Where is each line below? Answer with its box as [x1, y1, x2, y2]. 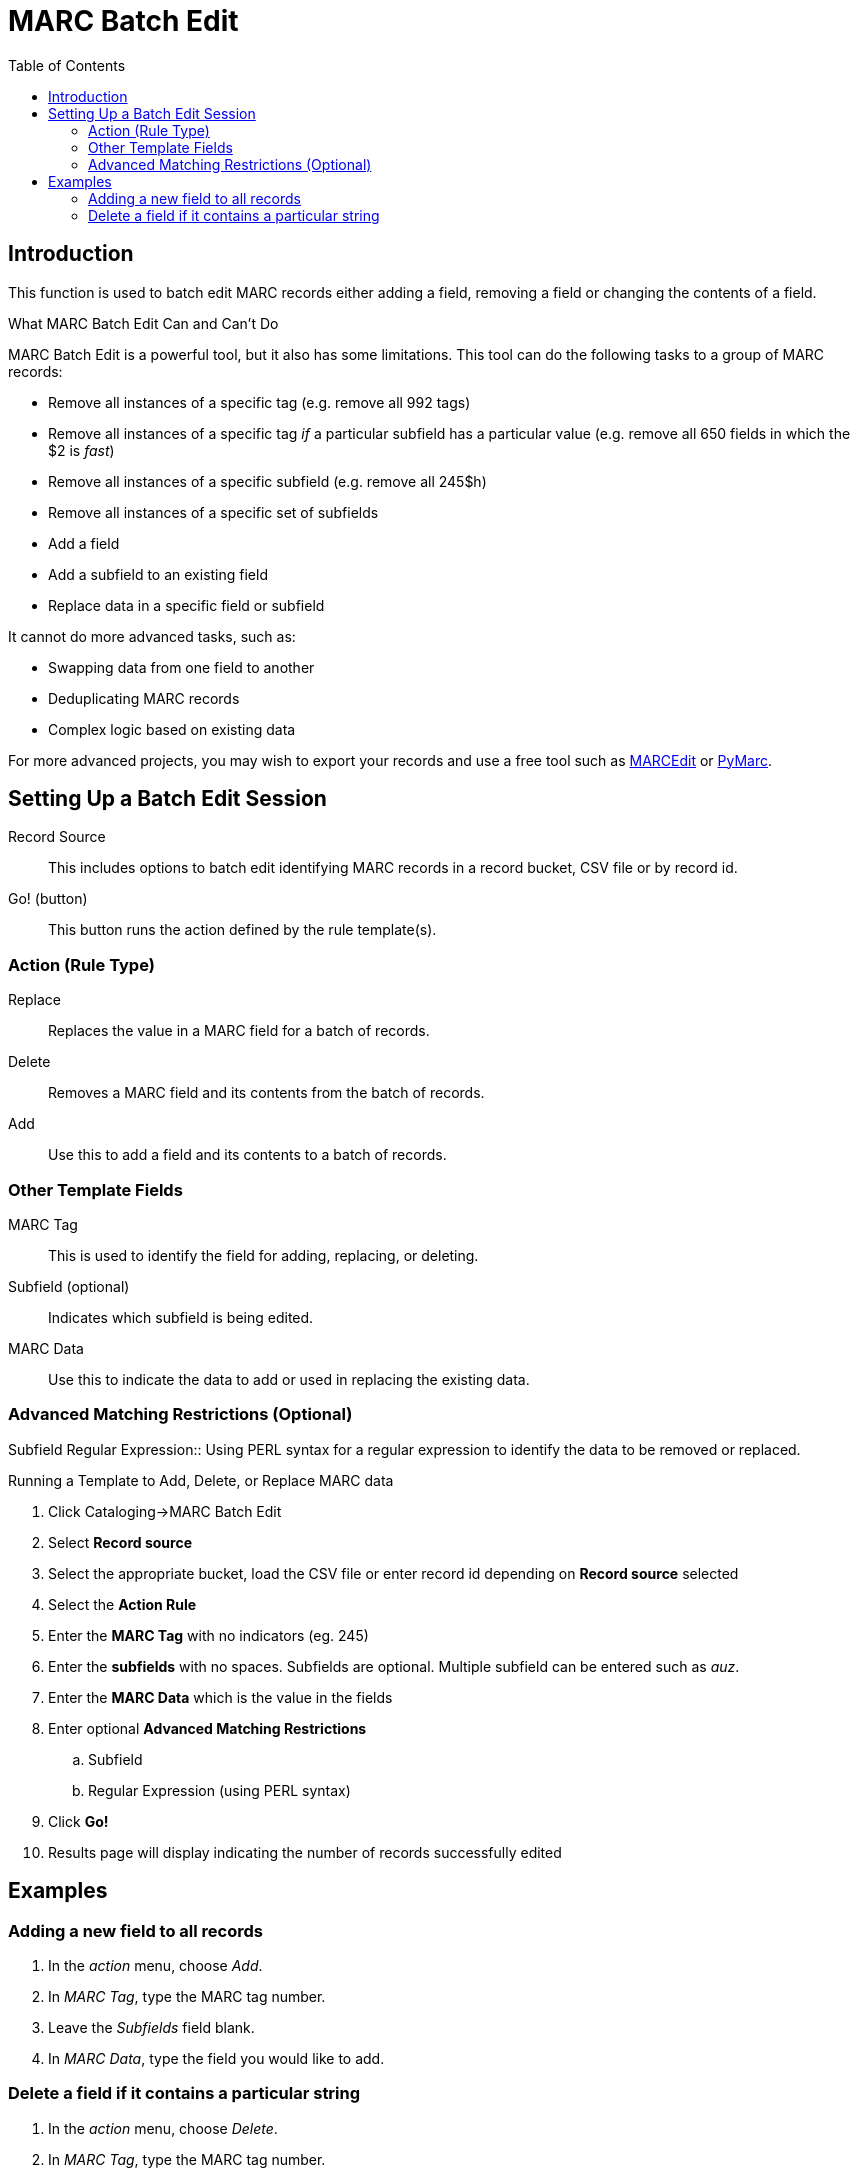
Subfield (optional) [8, 1277, 130, 1295]
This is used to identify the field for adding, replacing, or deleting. [48, 1246, 479, 1264]
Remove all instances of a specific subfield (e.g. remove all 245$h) [48, 472, 487, 490]
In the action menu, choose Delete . [48, 2119, 278, 2137]
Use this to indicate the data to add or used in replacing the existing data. [48, 1370, 530, 1388]
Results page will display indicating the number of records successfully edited [48, 1843, 562, 1861]
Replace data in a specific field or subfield [48, 596, 325, 614]
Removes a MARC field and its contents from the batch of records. [48, 1084, 485, 1102]
